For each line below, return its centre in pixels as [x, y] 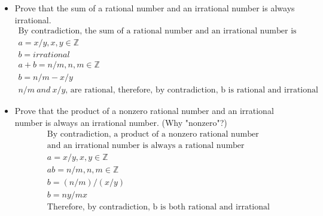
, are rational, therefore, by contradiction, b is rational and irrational [192, 90]
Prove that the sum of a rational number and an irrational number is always [155, 8]
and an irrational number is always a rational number [146, 145]
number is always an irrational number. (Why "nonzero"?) [121, 122]
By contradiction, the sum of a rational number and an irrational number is [157, 31]
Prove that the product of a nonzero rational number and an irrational [144, 111]
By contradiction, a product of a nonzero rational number [153, 134]
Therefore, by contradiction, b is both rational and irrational [158, 207]
